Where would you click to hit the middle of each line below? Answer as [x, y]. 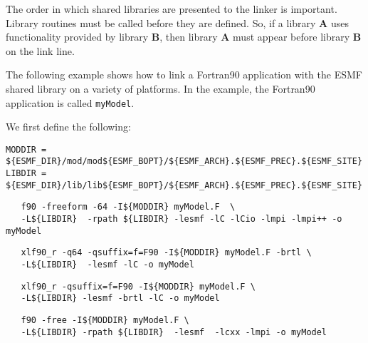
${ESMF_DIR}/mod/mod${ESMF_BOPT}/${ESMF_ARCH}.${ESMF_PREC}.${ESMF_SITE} [184, 162]
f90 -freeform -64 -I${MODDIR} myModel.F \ [128, 207]
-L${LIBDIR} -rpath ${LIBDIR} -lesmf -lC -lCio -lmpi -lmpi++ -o [182, 219]
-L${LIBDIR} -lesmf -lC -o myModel [107, 265]
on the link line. [40, 50]
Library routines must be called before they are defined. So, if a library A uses [177, 22]
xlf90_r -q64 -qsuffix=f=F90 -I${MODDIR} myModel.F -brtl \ [166, 253]
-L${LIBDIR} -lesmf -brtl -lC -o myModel [120, 298]
